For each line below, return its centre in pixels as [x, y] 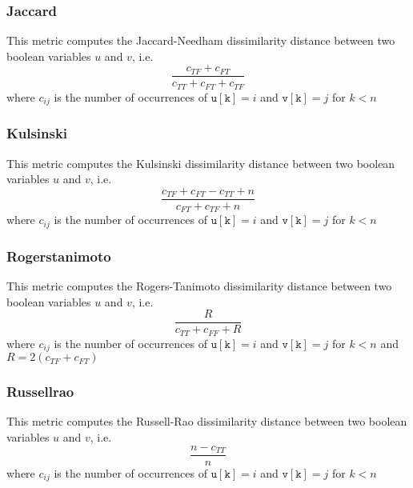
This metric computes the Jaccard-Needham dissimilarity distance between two [201, 40]
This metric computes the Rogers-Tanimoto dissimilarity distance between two [199, 285]
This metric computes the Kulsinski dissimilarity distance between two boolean [201, 163]
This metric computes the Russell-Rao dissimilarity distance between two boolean [207, 421]
